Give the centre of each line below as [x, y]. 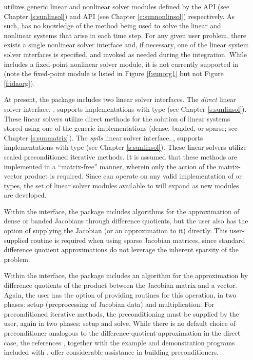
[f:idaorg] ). [19, 83]
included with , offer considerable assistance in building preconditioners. [111, 352]
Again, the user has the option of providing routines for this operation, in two [120, 294]
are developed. [25, 195]
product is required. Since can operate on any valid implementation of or [133, 176]
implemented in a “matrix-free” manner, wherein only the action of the [110, 166]
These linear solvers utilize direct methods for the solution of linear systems [117, 118]
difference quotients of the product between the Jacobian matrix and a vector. [121, 285]
